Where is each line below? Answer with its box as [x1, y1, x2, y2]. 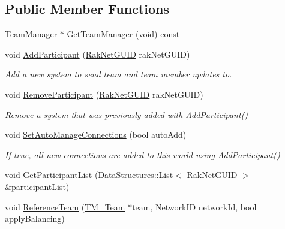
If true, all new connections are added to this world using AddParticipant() [5, 148, 280, 161]
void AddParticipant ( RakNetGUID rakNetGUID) [5, 47, 190, 60]
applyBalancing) [5, 212, 65, 225]
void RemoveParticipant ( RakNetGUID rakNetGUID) [5, 88, 203, 100]
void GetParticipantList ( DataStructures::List [5, 168, 173, 181]
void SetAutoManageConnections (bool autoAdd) [5, 128, 187, 141]
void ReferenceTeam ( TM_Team [5, 200, 125, 213]
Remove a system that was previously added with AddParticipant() [5, 108, 248, 120]
